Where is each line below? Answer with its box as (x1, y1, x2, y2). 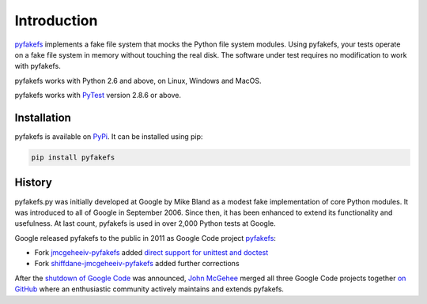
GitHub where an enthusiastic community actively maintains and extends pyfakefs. (14, 284, 285, 294)
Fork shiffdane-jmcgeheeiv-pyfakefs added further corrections (34, 259, 240, 268)
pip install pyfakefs (31, 153, 115, 162)
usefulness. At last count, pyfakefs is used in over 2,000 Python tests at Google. (14, 219, 276, 228)
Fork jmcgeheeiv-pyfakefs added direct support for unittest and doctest (34, 248, 269, 257)
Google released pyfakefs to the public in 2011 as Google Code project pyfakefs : (14, 233, 277, 242)
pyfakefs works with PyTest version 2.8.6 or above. (14, 91, 182, 100)
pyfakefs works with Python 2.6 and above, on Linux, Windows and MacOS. (14, 76, 262, 85)
